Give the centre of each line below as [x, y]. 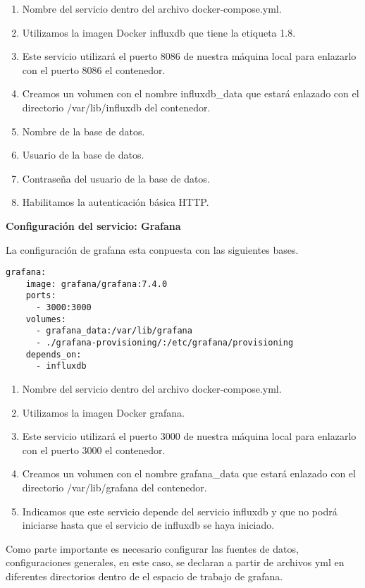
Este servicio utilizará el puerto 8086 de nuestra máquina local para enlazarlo [189, 56]
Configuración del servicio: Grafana [93, 225]
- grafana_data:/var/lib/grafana [114, 331]
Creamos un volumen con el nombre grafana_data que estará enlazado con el [189, 473]
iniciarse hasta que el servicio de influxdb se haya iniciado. [148, 525]
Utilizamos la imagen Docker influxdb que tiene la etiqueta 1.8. [159, 32]
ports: [41, 296]
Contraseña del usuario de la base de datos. [116, 178]
